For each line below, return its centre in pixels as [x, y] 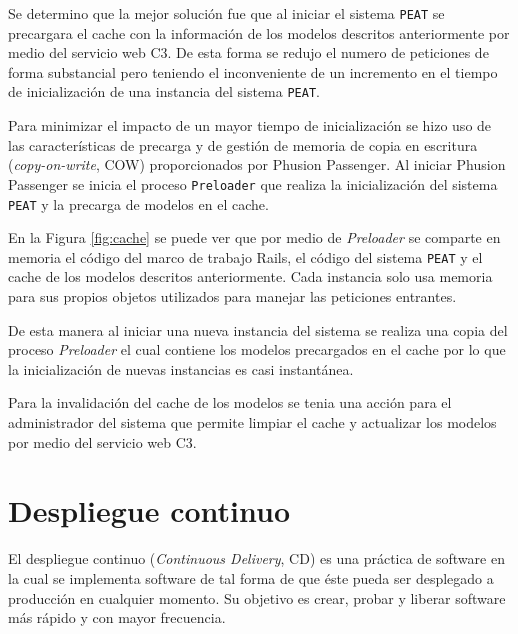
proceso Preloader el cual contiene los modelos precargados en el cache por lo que [257, 349]
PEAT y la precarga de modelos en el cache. [138, 203]
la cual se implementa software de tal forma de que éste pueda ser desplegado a [251, 577]
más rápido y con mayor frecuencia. [117, 617]
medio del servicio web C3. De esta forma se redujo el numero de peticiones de [248, 52]
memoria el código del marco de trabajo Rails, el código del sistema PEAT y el [245, 256]
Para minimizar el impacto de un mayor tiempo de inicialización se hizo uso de [250, 125]
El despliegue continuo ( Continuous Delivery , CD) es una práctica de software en [256, 558]
